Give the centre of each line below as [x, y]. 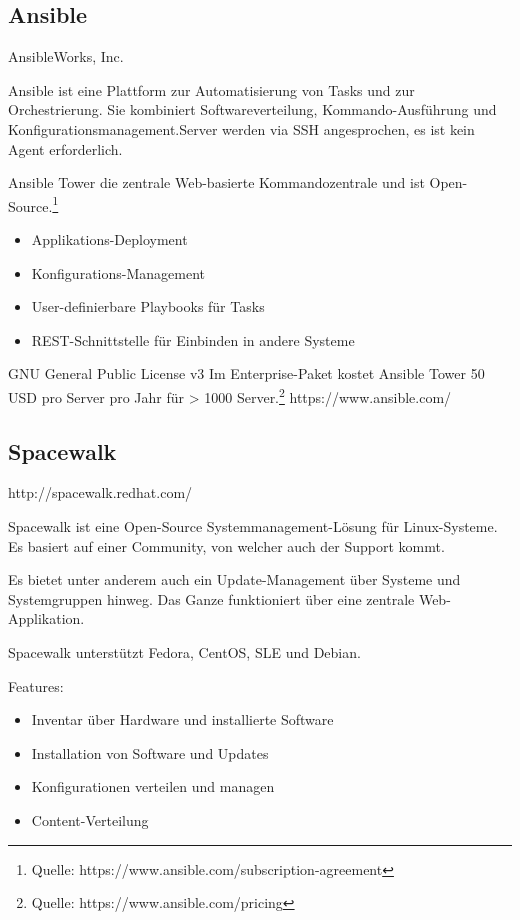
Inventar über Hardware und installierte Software [182, 719]
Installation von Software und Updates [150, 752]
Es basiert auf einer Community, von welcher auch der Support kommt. [226, 545]
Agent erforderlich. [65, 148]
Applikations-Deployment [109, 239]
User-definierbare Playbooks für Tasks [148, 306]
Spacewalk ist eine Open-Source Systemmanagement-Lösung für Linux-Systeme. [253, 526]
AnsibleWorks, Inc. [66, 56]
